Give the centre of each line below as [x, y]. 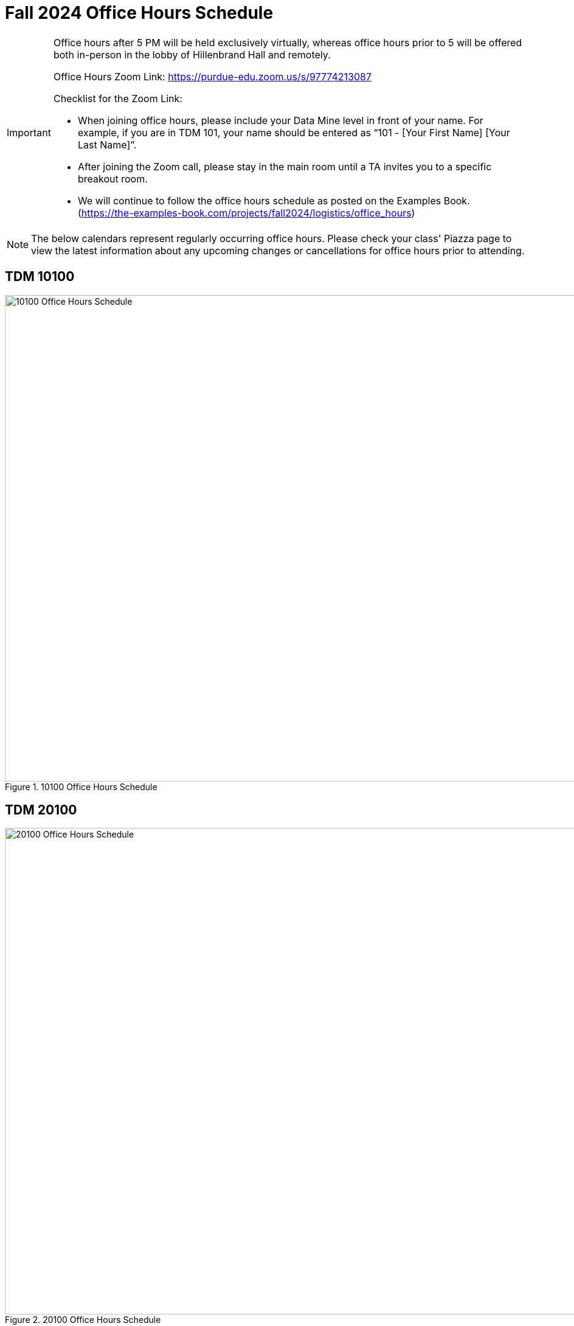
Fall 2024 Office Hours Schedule [139, 13]
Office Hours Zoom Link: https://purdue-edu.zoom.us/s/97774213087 [212, 76]
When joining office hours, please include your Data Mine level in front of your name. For [280, 120]
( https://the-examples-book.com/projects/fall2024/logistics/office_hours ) [246, 213]
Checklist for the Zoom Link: [118, 98]
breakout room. [112, 179]
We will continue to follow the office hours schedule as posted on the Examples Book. [274, 200]
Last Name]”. [107, 144]
